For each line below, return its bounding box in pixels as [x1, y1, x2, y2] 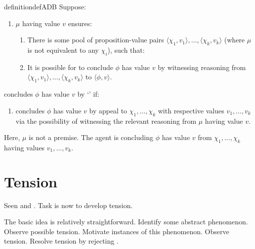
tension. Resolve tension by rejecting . [4, 236, 119, 246]
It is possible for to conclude [27, 62, 113, 72]
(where [224, 35, 245, 45]
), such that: [107, 44, 145, 55]
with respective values [158, 105, 224, 115]
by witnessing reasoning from [158, 62, 246, 72]
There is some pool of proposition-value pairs [27, 35, 164, 45]
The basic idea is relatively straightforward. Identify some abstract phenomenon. [4, 216, 248, 227]
